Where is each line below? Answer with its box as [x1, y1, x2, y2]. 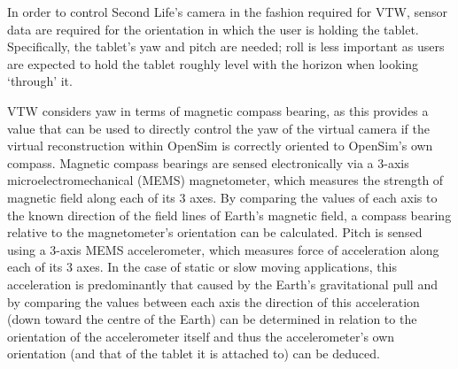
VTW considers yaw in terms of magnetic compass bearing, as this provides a [7, 101, 429, 119]
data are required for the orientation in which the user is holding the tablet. [7, 19, 419, 38]
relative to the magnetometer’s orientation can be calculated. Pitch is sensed [7, 223, 423, 242]
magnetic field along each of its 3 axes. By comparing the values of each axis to [7, 188, 438, 206]
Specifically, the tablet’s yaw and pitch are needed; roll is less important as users [7, 37, 445, 56]
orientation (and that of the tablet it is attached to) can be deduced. [7, 344, 380, 363]
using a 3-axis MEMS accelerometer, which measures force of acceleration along [7, 240, 439, 258]
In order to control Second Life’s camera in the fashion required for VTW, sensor [7, 3, 448, 20]
